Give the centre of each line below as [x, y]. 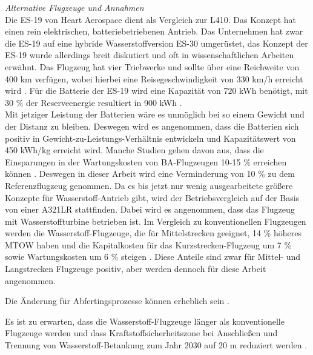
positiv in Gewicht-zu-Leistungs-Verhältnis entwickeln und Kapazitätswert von [150, 138]
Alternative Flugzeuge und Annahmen [74, 7]
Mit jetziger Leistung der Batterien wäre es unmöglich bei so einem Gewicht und [155, 114]
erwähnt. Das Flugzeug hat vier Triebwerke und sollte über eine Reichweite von [152, 66]
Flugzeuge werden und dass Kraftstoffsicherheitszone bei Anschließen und [141, 333]
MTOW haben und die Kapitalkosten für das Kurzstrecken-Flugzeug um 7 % [148, 244]
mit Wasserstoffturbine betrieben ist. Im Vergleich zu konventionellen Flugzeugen [156, 221]
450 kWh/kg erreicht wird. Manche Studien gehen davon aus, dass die [134, 150]
